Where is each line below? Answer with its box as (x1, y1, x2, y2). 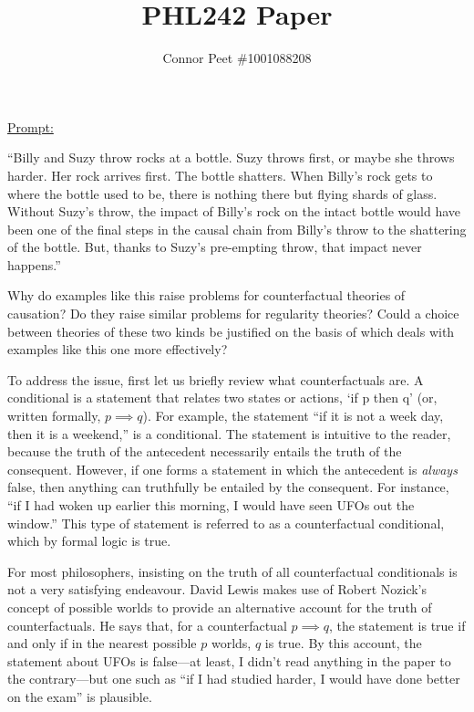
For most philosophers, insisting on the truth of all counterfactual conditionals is (7, 561, 458, 581)
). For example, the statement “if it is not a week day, (142, 406, 444, 425)
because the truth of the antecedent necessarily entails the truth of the (7, 442, 402, 461)
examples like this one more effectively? (7, 340, 228, 359)
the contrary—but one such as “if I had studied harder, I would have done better (7, 669, 460, 688)
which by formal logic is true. (7, 531, 171, 550)
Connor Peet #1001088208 (162, 48, 312, 68)
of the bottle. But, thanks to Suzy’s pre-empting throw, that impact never (7, 237, 422, 257)
